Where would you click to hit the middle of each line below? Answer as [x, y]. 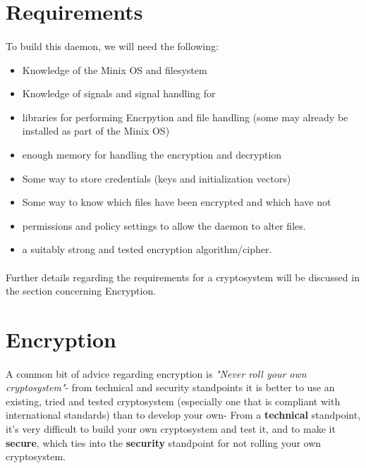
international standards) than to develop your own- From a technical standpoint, [183, 415]
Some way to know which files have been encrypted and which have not [177, 202]
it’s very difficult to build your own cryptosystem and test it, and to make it [171, 429]
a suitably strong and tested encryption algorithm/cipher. [147, 249]
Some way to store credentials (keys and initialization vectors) [157, 178]
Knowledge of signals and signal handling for [119, 93]
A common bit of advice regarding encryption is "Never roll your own [156, 373]
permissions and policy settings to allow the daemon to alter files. [164, 225]
